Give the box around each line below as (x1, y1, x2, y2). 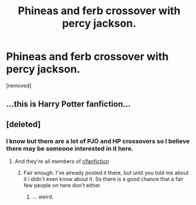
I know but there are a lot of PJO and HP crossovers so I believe (6, 137, 190, 145)
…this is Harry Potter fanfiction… (6, 99, 131, 109)
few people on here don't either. (23, 182, 102, 189)
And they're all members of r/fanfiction (14, 158, 109, 165)
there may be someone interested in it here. (6, 144, 134, 152)
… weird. (32, 193, 54, 200)
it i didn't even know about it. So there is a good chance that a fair (23, 175, 184, 183)
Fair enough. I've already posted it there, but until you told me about (23, 170, 189, 177)
